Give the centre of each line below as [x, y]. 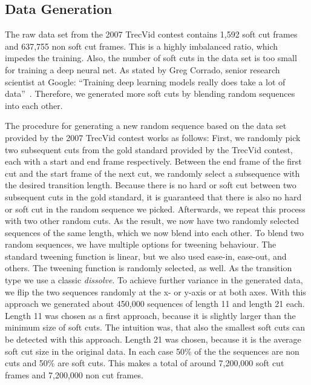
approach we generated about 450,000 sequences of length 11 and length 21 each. [155, 304]
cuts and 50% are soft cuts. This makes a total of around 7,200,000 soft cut [145, 363]
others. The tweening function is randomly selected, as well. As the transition [149, 268]
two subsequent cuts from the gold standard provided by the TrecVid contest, [149, 149]
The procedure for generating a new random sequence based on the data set [146, 126]
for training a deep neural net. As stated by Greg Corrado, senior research [142, 69]
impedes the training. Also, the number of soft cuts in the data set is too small [151, 58]
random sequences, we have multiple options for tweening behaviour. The [141, 244]
